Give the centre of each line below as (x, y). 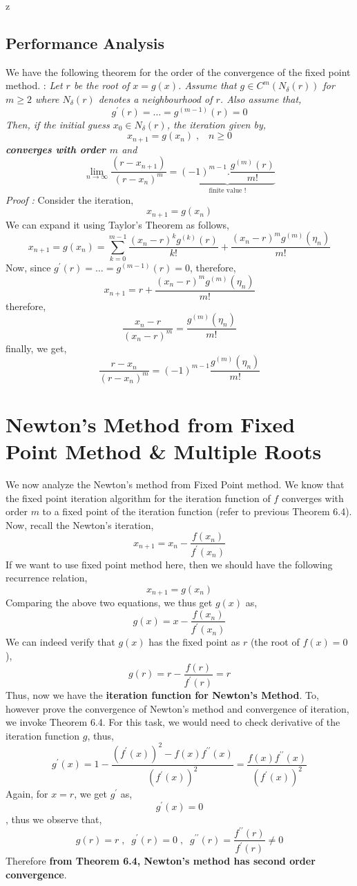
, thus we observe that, (54, 819)
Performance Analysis (85, 42)
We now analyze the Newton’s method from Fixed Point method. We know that (175, 484)
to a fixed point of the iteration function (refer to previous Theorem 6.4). (197, 511)
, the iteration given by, (216, 124)
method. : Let (34, 85)
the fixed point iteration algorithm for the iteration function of (138, 498)
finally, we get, (36, 348)
